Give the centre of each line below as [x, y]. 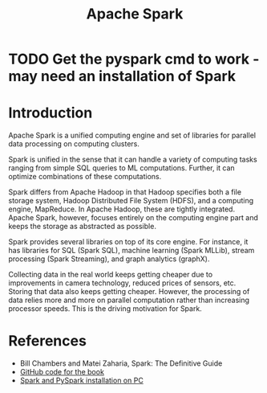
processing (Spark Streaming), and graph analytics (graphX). [109, 259]
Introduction [51, 113]
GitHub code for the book [62, 372]
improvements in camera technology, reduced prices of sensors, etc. [122, 283]
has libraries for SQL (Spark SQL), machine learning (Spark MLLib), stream [131, 251]
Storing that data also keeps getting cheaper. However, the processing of [129, 292]
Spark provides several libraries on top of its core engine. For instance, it [128, 242]
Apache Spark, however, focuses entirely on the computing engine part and [133, 218]
